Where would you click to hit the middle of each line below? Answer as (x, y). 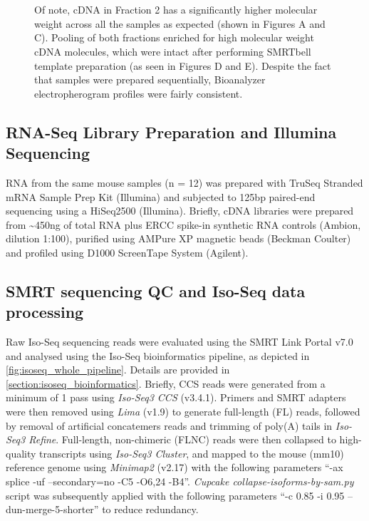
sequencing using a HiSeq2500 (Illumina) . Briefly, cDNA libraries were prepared (180, 211)
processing (45, 312)
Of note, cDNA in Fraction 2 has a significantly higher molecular (176, 10)
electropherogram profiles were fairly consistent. (139, 93)
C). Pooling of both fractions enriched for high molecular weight (174, 37)
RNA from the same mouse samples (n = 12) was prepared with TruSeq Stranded (184, 182)
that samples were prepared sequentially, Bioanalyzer (150, 79)
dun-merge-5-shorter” (52, 509)
